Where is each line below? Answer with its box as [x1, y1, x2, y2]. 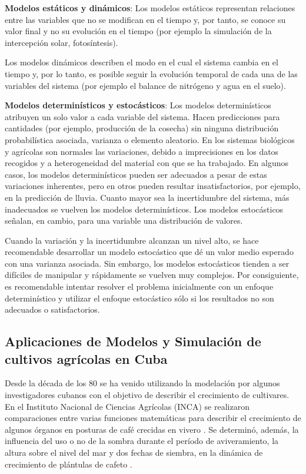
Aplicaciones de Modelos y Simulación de [5, 332, 261, 350]
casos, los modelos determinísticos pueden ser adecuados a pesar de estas [5, 168, 267, 180]
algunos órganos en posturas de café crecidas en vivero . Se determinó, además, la [5, 423, 299, 435]
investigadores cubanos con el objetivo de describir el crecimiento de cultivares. [5, 389, 290, 401]
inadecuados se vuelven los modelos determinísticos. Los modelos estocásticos [5, 203, 284, 215]
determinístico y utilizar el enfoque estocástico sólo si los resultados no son [5, 291, 274, 304]
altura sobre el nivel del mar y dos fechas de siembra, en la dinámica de [5, 446, 263, 458]
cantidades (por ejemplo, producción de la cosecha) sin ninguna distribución [5, 122, 279, 134]
